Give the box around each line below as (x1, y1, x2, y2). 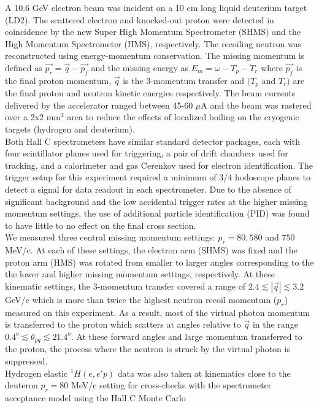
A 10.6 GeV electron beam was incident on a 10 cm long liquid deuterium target (5, 1, 307, 13)
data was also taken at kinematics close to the (117, 366, 291, 379)
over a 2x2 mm (5, 110, 61, 123)
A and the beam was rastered (201, 98, 312, 111)
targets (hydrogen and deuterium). (5, 123, 135, 135)
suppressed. (5, 354, 48, 367)
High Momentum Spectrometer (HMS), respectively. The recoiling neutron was (5, 37, 302, 50)
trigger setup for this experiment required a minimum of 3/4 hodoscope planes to (5, 171, 310, 183)
